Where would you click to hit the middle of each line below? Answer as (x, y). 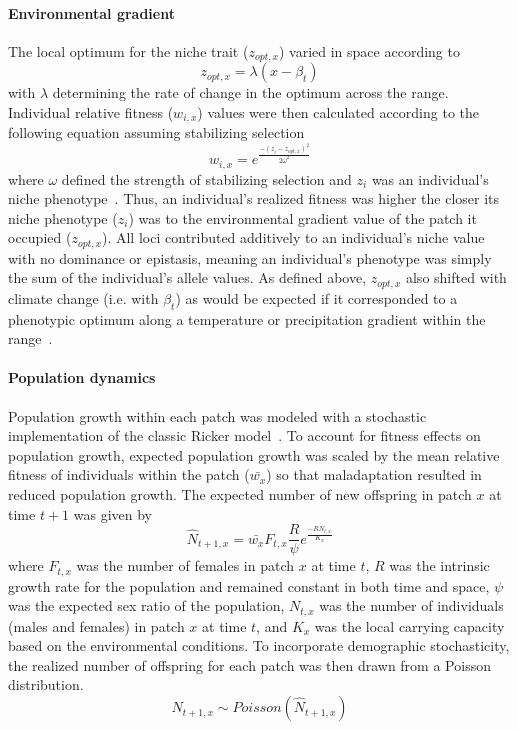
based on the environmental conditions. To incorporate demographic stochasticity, (259, 645)
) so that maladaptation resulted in (374, 474)
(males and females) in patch (96, 625)
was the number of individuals (411, 605)
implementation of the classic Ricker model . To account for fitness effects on (244, 435)
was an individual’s (430, 178)
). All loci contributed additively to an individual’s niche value (293, 237)
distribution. (46, 684)
